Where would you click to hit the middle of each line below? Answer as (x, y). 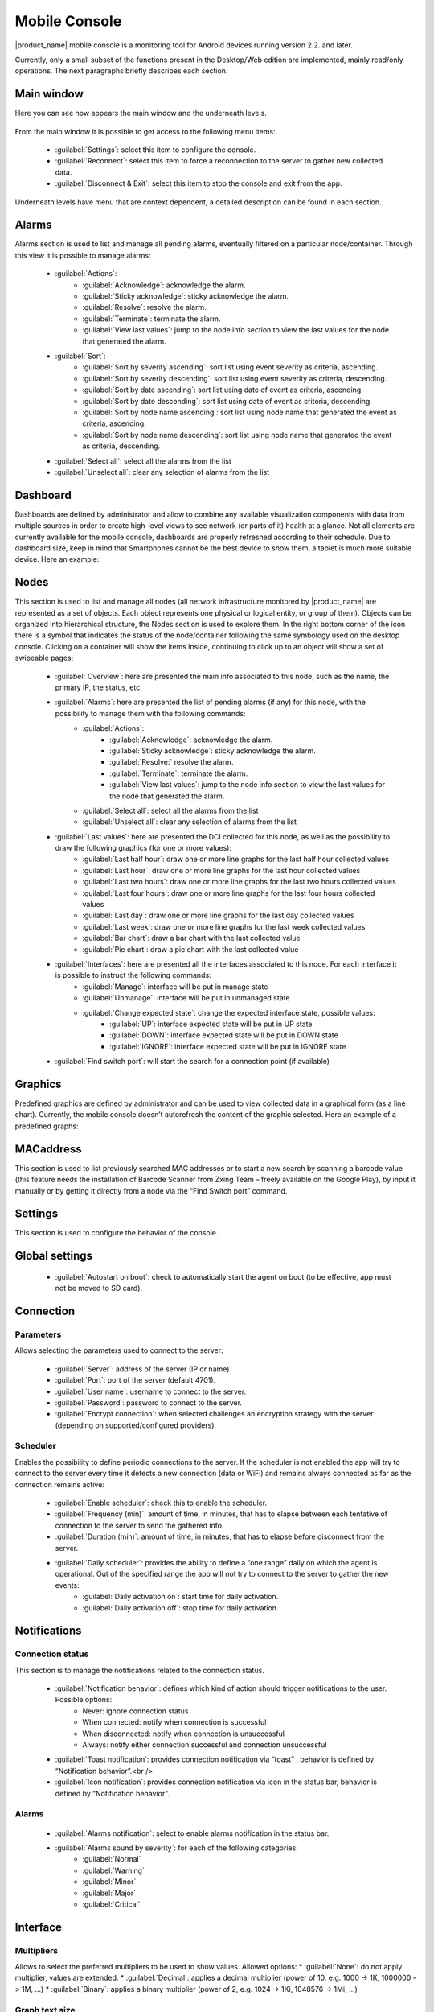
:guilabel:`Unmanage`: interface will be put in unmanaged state (186, 998)
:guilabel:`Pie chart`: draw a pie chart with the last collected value (190, 949)
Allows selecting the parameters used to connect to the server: (119, 1350)
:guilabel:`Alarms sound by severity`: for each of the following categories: (177, 1848)
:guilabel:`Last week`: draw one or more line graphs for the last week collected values (224, 926)
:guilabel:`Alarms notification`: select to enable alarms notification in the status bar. (192, 1833)
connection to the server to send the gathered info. (139, 1525)
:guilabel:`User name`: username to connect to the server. (151, 1391)
